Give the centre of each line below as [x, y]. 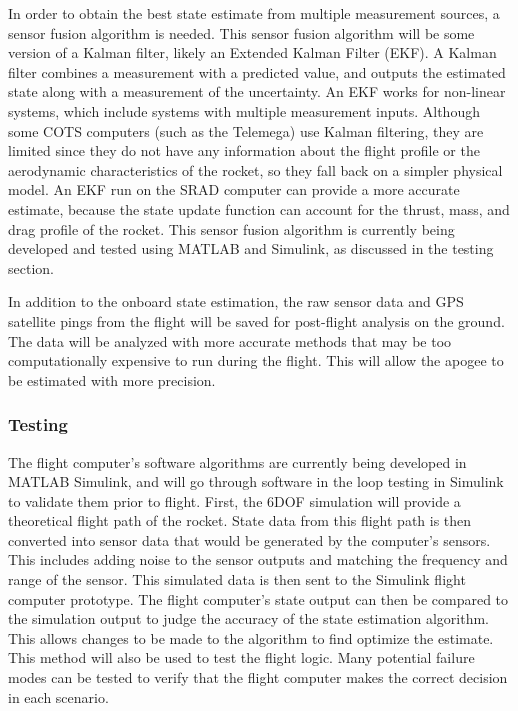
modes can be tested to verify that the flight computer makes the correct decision [258, 677]
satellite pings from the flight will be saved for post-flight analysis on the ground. [256, 320]
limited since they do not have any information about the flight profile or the [244, 150]
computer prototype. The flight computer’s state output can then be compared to [258, 598]
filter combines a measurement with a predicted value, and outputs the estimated [257, 71]
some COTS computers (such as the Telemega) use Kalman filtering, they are [246, 130]
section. [31, 267]
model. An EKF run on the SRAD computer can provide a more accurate [234, 189]
